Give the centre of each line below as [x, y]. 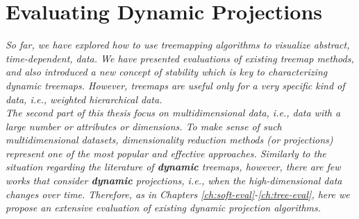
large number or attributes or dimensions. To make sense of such [144, 126]
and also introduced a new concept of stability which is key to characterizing [167, 72]
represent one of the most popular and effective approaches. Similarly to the [166, 153]
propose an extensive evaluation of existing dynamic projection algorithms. [164, 208]
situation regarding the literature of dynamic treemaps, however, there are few [173, 167]
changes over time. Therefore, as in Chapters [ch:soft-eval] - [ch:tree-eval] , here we [178, 194]
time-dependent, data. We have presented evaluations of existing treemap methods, [180, 58]
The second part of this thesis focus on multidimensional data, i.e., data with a [173, 113]
